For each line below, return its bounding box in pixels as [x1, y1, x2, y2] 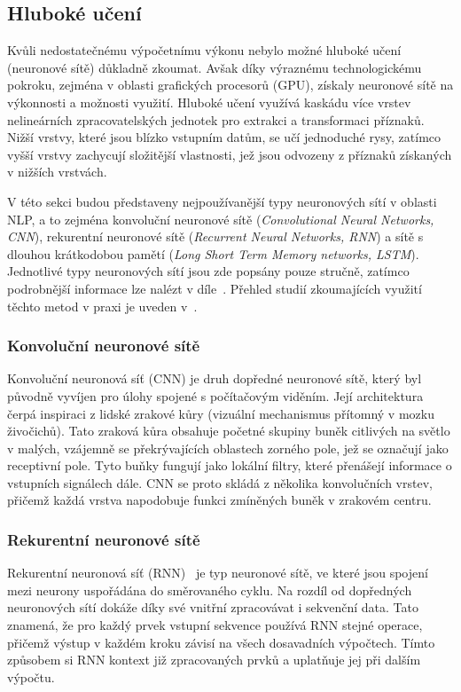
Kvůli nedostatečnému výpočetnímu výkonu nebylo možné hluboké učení [7, 41, 402, 59]
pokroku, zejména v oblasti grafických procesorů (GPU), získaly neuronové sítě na [7, 75, 454, 94]
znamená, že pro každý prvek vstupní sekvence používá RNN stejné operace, [7, 616, 423, 634]
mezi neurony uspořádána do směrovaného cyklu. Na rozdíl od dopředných [7, 580, 412, 599]
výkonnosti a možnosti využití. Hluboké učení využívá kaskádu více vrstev [7, 92, 411, 111]
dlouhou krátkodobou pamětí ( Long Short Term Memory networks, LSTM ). [7, 244, 419, 263]
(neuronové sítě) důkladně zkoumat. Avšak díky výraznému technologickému [7, 58, 422, 76]
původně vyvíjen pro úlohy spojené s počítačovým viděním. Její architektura [7, 386, 424, 405]
